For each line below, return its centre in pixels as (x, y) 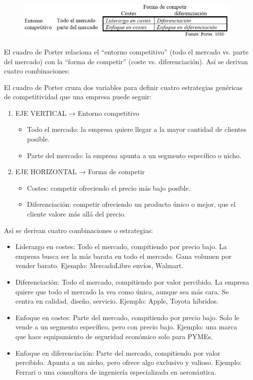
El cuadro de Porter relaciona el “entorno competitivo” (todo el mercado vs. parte (126, 51)
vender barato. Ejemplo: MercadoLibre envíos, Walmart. (99, 265)
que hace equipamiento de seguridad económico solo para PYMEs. (114, 336)
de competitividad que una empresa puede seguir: (78, 97)
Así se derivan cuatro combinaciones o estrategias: (79, 230)
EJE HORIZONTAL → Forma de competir (80, 172)
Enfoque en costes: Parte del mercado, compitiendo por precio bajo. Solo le (127, 317)
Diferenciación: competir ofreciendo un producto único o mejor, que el (131, 204)
